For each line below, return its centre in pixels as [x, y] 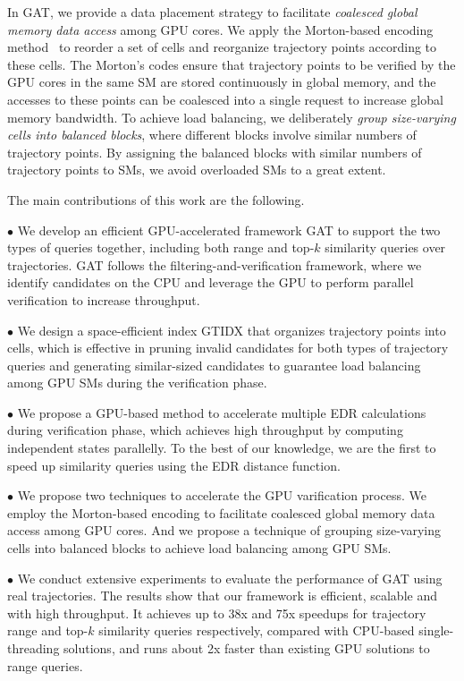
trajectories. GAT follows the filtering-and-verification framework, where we [215, 264]
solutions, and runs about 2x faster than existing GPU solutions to [247, 648]
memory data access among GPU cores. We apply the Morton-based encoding [220, 29]
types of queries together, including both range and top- [161, 247]
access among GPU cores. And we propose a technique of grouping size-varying [224, 530]
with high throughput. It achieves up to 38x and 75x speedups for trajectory [217, 613]
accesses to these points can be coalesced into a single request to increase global [225, 99]
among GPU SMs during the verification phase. [137, 383]
